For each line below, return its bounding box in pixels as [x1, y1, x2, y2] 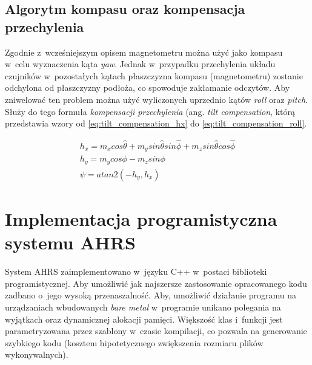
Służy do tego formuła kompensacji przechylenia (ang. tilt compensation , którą [5, 105, 295, 117]
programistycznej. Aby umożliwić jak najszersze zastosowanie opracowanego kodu [5, 277, 307, 289]
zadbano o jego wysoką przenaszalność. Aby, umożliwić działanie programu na [5, 289, 297, 301]
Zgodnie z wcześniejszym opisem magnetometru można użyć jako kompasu [5, 45, 283, 58]
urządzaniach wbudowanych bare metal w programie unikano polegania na [5, 301, 281, 314]
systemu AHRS [5, 230, 136, 255]
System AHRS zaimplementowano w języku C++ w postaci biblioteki [5, 265, 267, 278]
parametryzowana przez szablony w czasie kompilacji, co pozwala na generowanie [5, 324, 307, 337]
